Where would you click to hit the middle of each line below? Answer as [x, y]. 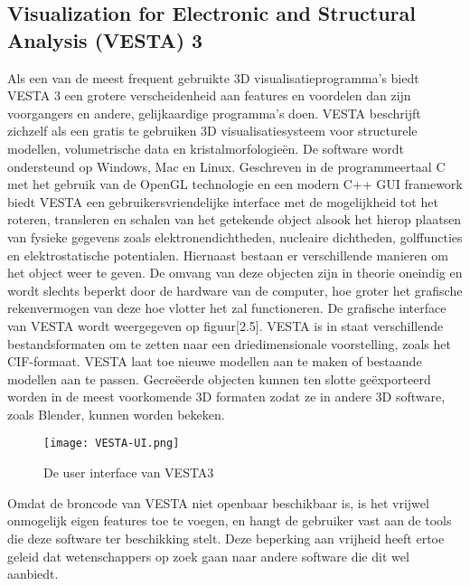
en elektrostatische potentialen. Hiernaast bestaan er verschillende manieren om [228, 255]
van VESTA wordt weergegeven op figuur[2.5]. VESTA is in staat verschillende [226, 325]
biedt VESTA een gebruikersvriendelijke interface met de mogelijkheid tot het [223, 201]
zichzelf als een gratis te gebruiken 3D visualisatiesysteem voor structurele [212, 131]
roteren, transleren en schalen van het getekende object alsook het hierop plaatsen [235, 219]
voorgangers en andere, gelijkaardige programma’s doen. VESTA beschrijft [214, 113]
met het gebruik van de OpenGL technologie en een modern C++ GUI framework [235, 184]
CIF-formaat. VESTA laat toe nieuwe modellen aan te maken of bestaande [215, 361]
